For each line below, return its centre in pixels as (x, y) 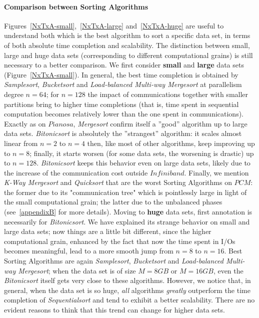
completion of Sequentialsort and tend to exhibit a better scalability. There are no (129, 300)
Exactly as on (25, 123)
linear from (21, 143)
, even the (228, 270)
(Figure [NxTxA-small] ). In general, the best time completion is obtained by (121, 74)
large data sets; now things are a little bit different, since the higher (108, 231)
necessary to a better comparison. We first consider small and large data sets (124, 65)
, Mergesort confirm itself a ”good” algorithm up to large (160, 123)
